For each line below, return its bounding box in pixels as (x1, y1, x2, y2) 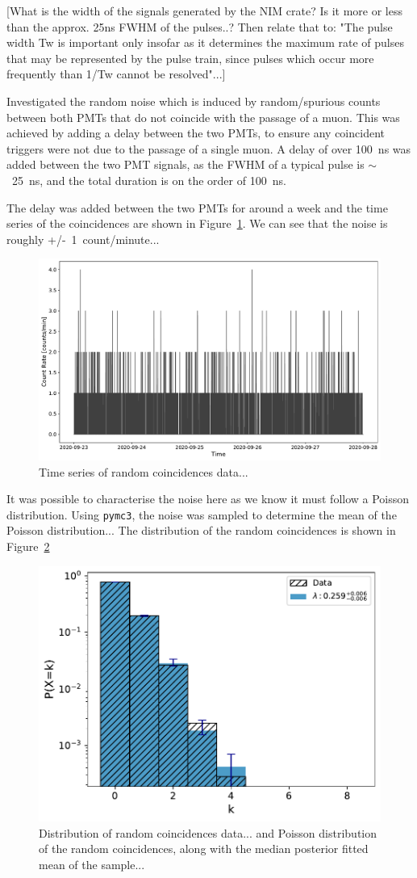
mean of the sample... (39, 855, 145, 872)
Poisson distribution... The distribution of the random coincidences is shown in (6, 522, 396, 539)
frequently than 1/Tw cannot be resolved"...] (6, 65, 226, 82)
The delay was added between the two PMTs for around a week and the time (6, 199, 388, 216)
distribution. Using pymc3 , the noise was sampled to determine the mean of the (6, 506, 397, 523)
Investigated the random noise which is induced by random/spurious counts (6, 92, 381, 109)
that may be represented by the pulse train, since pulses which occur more (6, 49, 374, 66)
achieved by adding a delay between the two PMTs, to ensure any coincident (6, 124, 385, 141)
